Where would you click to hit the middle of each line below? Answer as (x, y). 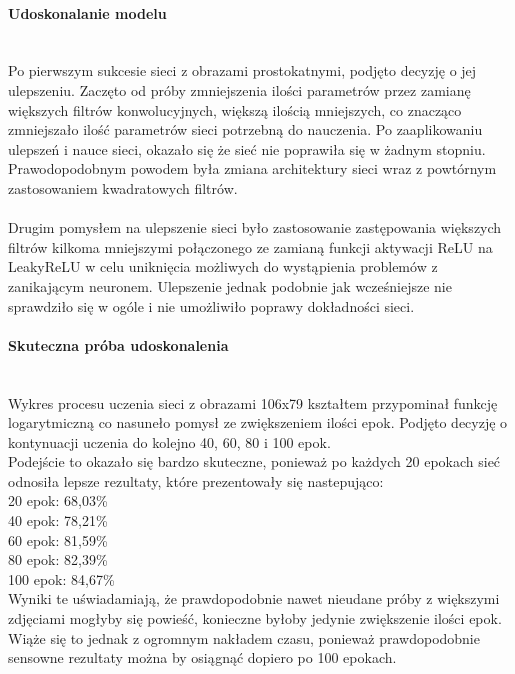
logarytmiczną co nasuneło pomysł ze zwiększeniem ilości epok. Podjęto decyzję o (258, 422)
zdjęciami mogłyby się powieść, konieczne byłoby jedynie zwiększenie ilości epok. (255, 618)
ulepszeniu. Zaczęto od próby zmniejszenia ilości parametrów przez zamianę (239, 89)
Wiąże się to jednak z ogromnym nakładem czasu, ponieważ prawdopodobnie (244, 637)
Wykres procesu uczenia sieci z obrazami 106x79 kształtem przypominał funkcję (253, 402)
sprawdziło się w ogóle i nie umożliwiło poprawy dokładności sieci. (211, 305)
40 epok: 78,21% (58, 520)
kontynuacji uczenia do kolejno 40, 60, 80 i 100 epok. (169, 441)
